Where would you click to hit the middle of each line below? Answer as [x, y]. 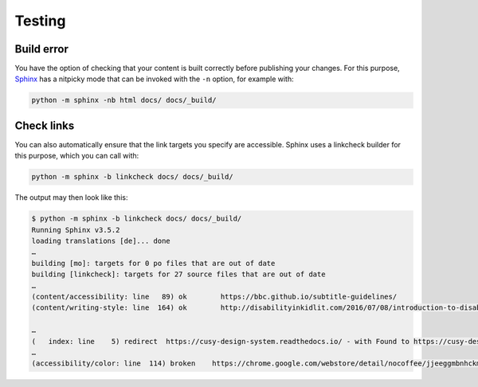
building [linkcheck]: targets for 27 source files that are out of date [178, 274]
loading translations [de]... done [101, 241]
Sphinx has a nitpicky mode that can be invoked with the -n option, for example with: [154, 79]
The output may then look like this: [71, 197]
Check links [45, 125]
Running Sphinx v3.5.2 [76, 230]
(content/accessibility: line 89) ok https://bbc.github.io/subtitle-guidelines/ [214, 297]
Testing [40, 21]
